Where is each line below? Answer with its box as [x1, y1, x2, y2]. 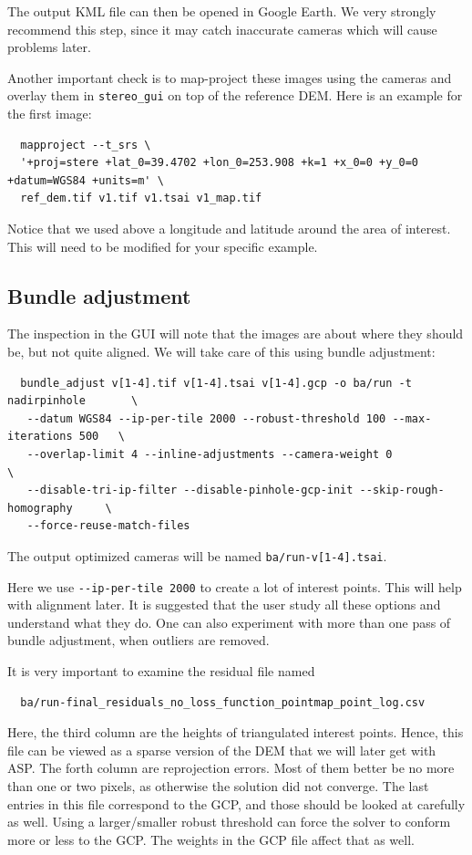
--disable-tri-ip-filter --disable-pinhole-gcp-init [26, 484, 354, 497]
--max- [392, 412, 432, 425]
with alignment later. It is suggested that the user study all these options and [7, 595, 441, 614]
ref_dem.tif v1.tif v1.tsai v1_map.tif [20, 192, 262, 205]
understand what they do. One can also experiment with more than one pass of [7, 612, 451, 631]
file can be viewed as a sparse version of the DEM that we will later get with [7, 740, 436, 759]
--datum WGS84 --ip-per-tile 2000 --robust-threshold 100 [26, 412, 386, 425]
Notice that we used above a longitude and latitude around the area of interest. [7, 219, 451, 237]
